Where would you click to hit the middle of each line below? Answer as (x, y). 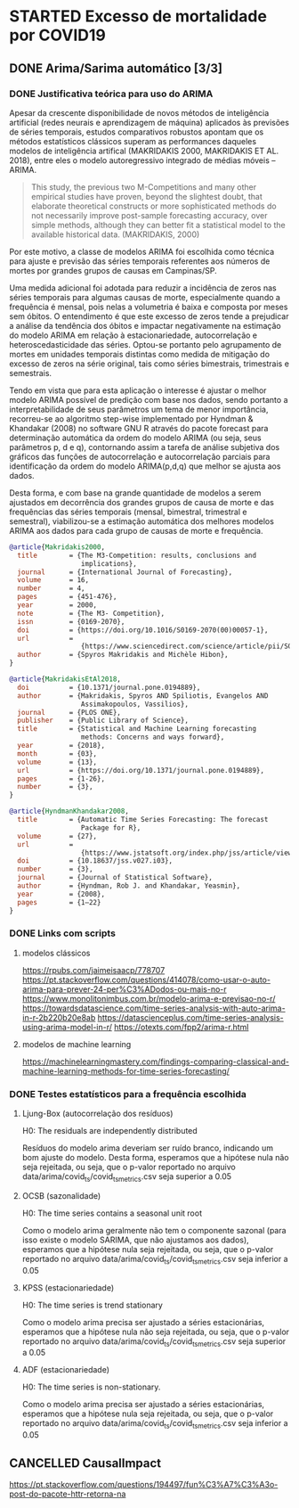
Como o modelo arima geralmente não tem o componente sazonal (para (154, 1230)
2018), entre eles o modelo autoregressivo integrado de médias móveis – (142, 160)
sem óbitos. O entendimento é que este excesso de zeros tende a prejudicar (149, 316)
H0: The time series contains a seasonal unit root (112, 1213)
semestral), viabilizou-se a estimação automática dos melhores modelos (141, 521)
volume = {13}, (57, 762)
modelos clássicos (56, 953)
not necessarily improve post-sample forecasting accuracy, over (149, 215)
